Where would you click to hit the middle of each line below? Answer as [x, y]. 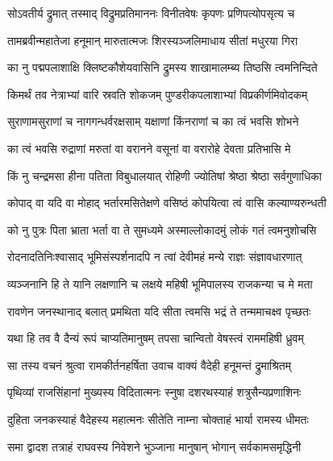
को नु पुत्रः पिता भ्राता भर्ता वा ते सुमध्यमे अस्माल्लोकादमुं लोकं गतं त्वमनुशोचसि [162, 229]
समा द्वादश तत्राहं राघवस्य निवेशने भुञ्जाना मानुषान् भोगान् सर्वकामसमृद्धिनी [154, 446]
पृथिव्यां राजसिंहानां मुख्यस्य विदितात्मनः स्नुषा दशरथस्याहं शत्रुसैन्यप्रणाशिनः [154, 392]
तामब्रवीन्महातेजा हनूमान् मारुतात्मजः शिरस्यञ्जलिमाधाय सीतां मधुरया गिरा [153, 40]
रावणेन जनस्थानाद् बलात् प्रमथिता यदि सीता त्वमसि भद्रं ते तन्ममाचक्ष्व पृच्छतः [159, 311]
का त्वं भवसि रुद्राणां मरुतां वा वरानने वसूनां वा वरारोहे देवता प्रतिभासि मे [149, 148]
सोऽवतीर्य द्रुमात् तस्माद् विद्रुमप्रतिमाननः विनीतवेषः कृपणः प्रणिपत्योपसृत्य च [151, 13]
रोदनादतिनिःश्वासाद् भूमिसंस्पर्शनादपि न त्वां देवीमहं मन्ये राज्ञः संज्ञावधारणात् [155, 257]
